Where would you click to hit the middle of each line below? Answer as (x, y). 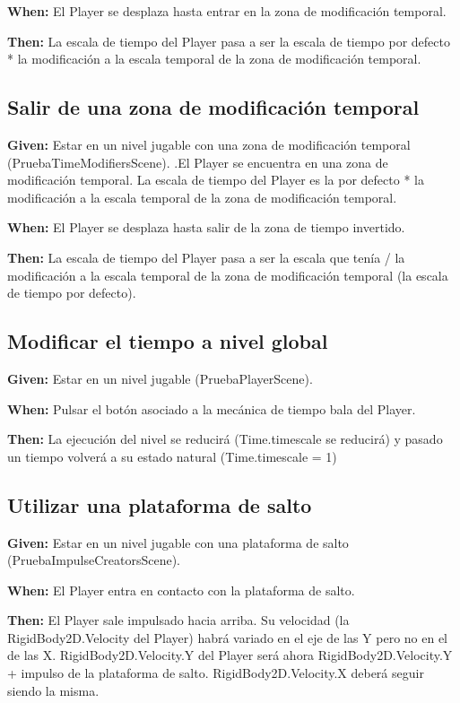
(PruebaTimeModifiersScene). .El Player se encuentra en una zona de (198, 162)
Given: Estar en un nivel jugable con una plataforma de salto (178, 542)
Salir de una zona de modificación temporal (213, 107)
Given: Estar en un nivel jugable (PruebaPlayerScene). (160, 378)
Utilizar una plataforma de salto (160, 504)
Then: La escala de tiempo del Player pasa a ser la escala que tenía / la (206, 257)
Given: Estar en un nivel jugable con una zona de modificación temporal (209, 144)
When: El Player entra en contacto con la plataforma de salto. (181, 590)
